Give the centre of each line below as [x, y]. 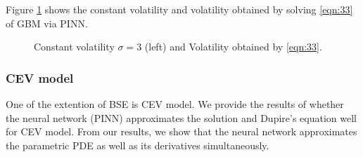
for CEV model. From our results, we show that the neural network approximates [181, 131]
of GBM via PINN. [47, 23]
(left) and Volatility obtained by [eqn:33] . [233, 47]
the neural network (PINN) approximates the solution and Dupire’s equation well [181, 117]
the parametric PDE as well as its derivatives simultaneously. [138, 145]
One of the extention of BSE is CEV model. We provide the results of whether [175, 104]
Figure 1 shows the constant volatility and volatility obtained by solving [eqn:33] [179, 9]
